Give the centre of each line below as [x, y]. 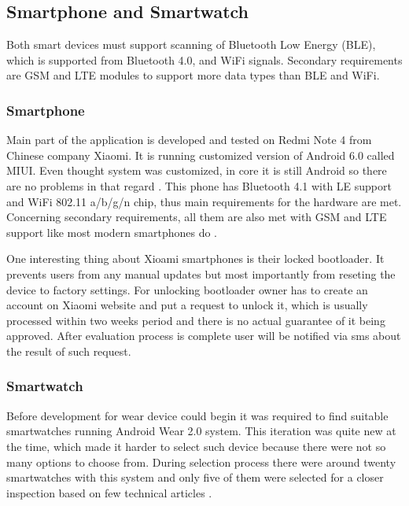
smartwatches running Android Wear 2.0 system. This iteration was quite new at [201, 431]
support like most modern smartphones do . [112, 232]
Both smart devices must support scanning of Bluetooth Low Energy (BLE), [191, 44]
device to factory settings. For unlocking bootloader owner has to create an [187, 289]
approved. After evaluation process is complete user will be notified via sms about [204, 336]
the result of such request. [69, 351]
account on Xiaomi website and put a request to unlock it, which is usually [187, 305]
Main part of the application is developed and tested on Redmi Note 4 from [189, 140]
